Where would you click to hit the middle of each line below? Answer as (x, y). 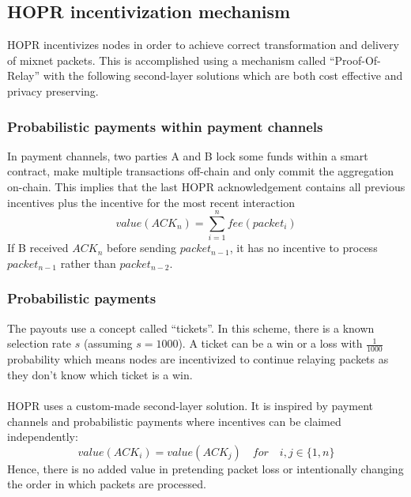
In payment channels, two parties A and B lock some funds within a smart (188, 155)
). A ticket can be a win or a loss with (270, 343)
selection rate (39, 343)
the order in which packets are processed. (107, 484)
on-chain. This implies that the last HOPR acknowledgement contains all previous (206, 186)
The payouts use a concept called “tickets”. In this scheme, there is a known (191, 328)
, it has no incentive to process (304, 248)
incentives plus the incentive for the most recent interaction (151, 202)
